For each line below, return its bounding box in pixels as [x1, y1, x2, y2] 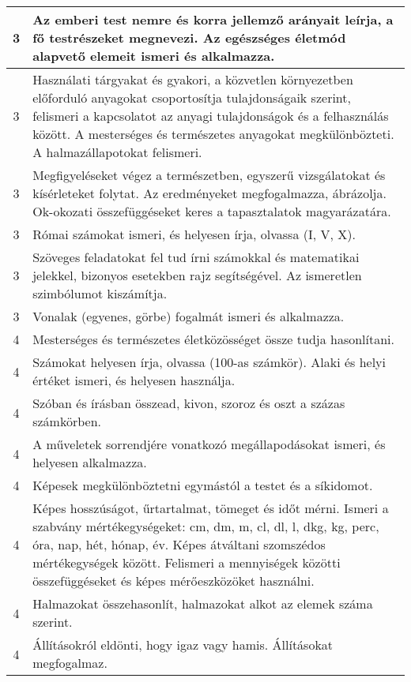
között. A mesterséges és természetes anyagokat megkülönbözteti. [32, 125, 394, 143]
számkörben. [32, 412, 102, 430]
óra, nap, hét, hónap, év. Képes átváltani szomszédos [32, 535, 326, 553]
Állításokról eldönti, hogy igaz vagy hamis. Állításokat [32, 635, 334, 654]
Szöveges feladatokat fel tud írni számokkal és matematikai [32, 248, 360, 266]
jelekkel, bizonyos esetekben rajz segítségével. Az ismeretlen [32, 266, 362, 284]
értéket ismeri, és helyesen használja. [32, 371, 236, 389]
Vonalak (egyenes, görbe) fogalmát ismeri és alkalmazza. [32, 307, 345, 325]
